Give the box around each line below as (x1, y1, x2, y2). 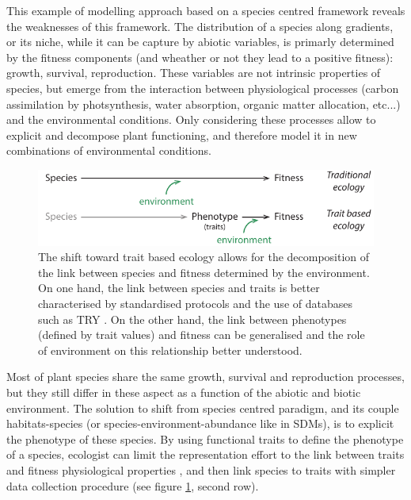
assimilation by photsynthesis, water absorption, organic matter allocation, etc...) (6, 95, 401, 112)
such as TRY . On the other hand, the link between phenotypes (38, 310, 347, 327)
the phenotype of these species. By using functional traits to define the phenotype (6, 430, 404, 447)
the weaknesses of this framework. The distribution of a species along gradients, (6, 17, 394, 34)
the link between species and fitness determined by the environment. (38, 263, 370, 280)
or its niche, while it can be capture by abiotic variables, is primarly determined (6, 33, 394, 50)
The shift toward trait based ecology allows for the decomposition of (38, 248, 370, 265)
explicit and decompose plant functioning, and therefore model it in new (6, 126, 357, 143)
